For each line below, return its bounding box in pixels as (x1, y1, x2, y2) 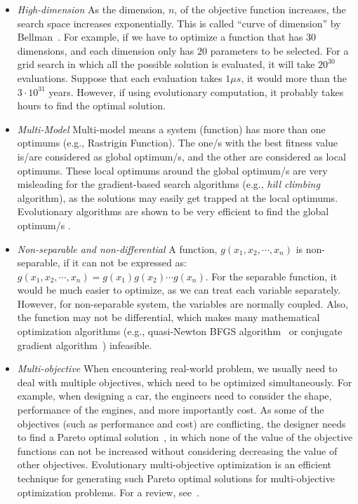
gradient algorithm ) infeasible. (17, 337, 152, 352)
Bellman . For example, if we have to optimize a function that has (17, 29, 303, 44)
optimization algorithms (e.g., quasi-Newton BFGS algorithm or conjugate (17, 324, 343, 339)
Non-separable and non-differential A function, (17, 241, 218, 256)
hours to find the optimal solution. (17, 98, 166, 113)
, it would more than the (241, 70, 347, 85)
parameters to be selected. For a (210, 43, 349, 57)
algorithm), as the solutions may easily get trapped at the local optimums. (17, 190, 338, 205)
